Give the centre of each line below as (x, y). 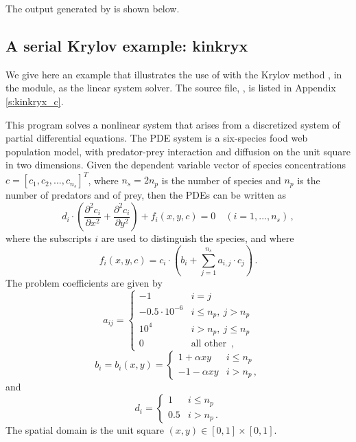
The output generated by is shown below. (93, 8)
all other (209, 344)
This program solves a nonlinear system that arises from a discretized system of (173, 124)
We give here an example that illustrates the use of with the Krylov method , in (174, 74)
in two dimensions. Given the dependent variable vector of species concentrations (176, 165)
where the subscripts (49, 238)
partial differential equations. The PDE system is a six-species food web (157, 138)
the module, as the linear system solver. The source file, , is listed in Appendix (171, 88)
